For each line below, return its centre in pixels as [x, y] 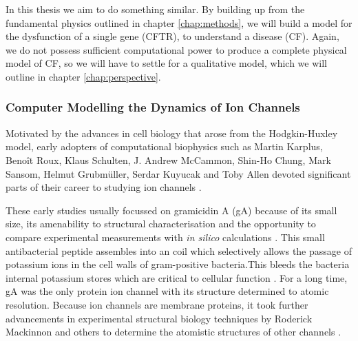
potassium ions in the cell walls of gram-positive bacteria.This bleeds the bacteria [178, 264]
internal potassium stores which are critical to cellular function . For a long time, [177, 277]
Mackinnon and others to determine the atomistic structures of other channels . [173, 332]
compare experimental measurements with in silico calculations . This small [165, 237]
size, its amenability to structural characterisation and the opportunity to [161, 224]
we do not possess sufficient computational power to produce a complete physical [176, 49]
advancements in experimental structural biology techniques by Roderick [159, 318]
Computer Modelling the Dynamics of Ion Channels [153, 107]
